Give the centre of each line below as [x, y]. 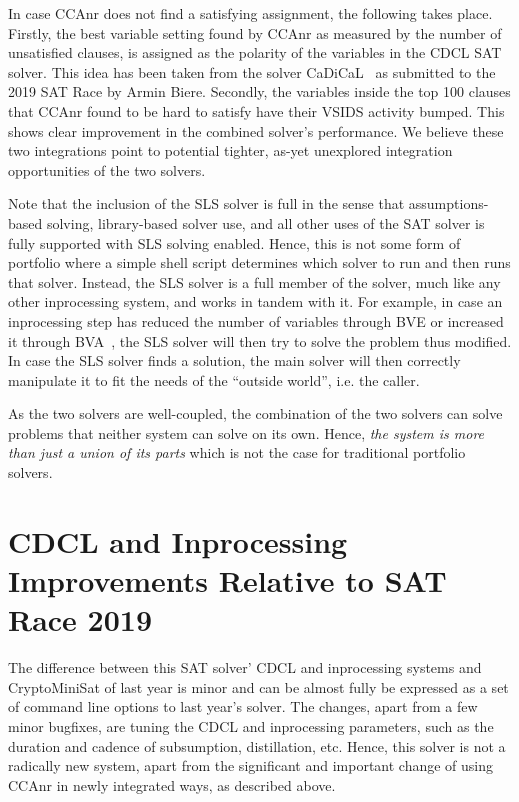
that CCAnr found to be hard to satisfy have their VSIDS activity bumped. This [256, 110]
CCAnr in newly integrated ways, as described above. [172, 784]
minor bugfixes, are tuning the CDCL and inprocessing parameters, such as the [251, 725]
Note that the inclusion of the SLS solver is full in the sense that [206, 203]
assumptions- [448, 203]
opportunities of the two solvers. [107, 169]
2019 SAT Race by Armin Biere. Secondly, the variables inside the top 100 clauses [259, 91]
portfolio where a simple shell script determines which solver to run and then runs [259, 262]
